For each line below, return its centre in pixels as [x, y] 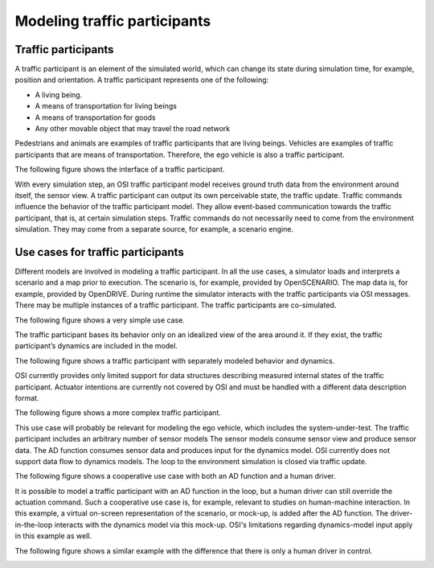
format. [27, 397]
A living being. [59, 95]
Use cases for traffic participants [99, 252]
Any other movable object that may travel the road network [133, 129]
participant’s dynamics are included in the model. [96, 346]
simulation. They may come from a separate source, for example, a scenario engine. [154, 229]
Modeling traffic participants [113, 21]
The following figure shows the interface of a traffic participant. [120, 170]
